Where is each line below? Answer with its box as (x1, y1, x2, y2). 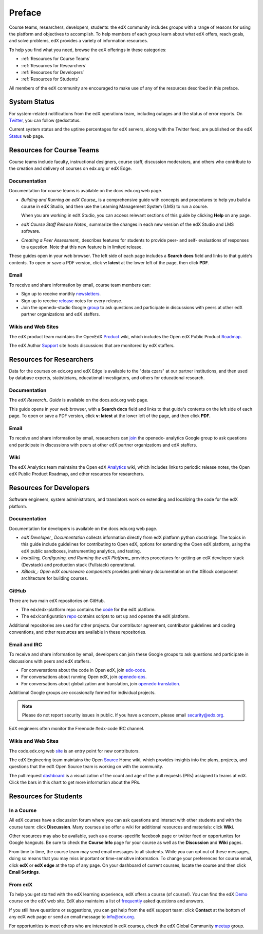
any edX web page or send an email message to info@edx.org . (9, 914, 135, 920)
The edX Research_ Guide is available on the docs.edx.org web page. (9, 397, 149, 403)
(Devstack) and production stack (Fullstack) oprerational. (21, 562, 136, 568)
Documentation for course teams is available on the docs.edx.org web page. (9, 188, 163, 194)
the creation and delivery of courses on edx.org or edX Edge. (9, 165, 132, 171)
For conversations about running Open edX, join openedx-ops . (21, 674, 147, 680)
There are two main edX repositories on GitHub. (9, 598, 105, 604)
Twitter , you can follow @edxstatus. (9, 117, 81, 123)
